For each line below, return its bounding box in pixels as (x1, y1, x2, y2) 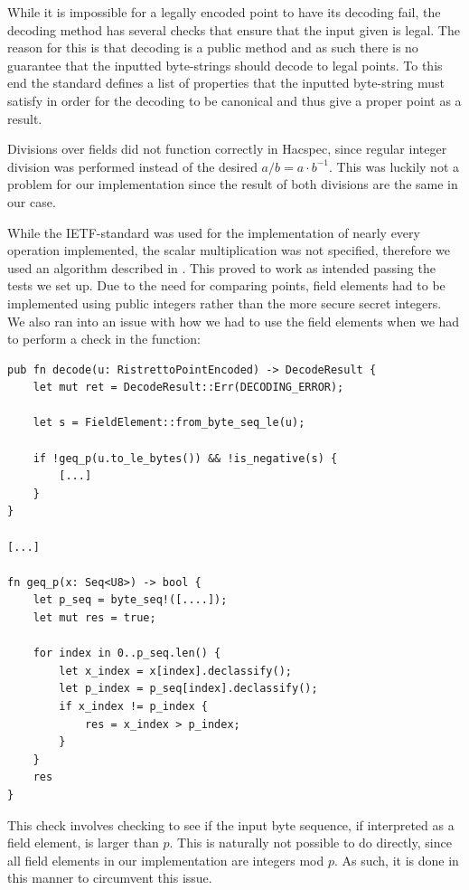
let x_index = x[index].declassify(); (59, 664, 292, 677)
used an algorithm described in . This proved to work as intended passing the (7, 258, 436, 277)
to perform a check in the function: (7, 329, 201, 348)
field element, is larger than (7, 833, 159, 852)
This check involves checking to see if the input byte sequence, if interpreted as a (7, 815, 455, 834)
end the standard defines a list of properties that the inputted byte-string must (7, 73, 446, 92)
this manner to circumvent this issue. (7, 868, 212, 887)
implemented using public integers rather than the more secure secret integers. (7, 293, 442, 312)
